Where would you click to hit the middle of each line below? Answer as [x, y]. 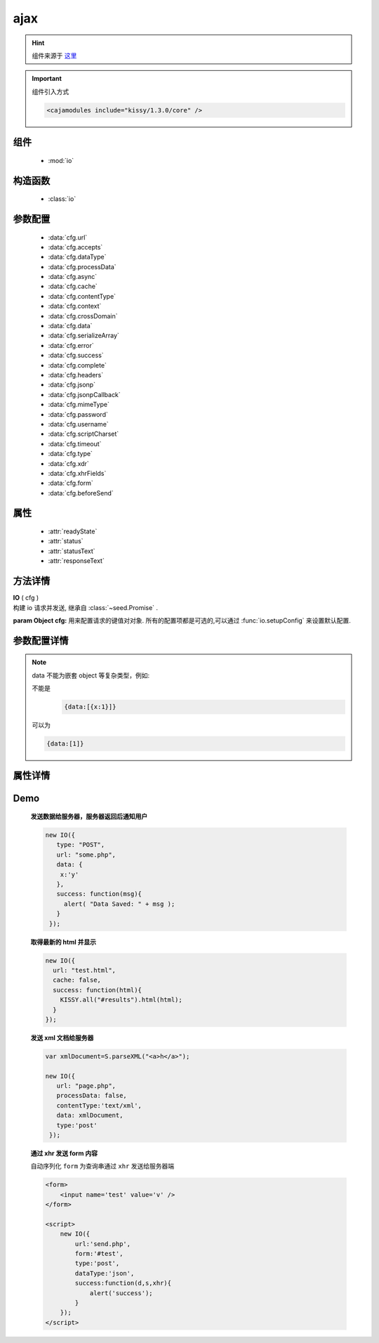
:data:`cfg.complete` [77, 365]
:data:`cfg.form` [71, 483]
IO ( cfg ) [26, 598]
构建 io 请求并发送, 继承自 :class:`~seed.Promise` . [85, 607]
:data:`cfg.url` [68, 237]
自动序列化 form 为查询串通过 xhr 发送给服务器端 [102, 1166]
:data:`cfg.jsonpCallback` [84, 394]
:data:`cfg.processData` [82, 266]
